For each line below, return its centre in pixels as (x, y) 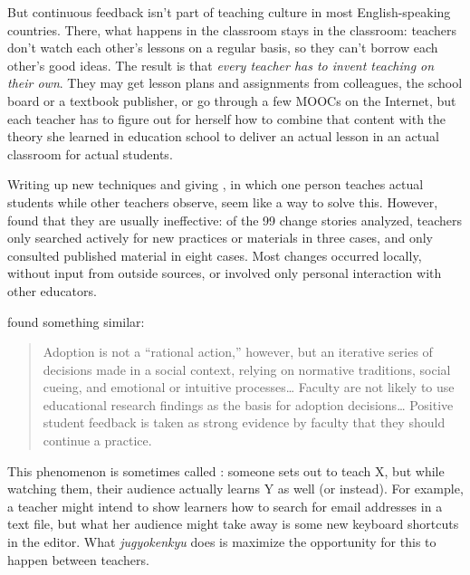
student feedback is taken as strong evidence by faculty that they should (244, 422)
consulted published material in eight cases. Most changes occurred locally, (215, 255)
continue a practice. (97, 441)
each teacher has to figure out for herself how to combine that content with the (227, 118)
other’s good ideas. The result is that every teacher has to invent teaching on (221, 65)
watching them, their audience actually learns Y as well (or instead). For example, (235, 489)
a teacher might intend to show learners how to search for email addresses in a (225, 506)
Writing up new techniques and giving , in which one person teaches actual (216, 184)
